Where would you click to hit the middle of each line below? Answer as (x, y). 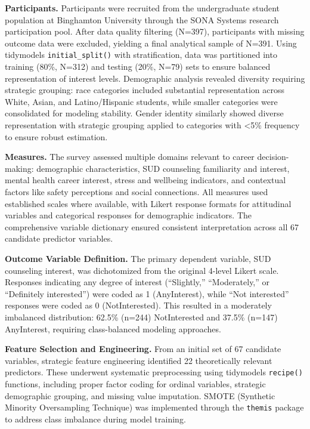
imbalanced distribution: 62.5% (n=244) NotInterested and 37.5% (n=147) (141, 317)
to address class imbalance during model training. (95, 419)
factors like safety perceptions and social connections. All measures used (137, 191)
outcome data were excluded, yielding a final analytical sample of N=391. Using (151, 43)
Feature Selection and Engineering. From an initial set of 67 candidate (143, 349)
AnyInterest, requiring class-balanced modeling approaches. (113, 328)
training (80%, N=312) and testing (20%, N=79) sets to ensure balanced (138, 67)
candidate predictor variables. (59, 238)
